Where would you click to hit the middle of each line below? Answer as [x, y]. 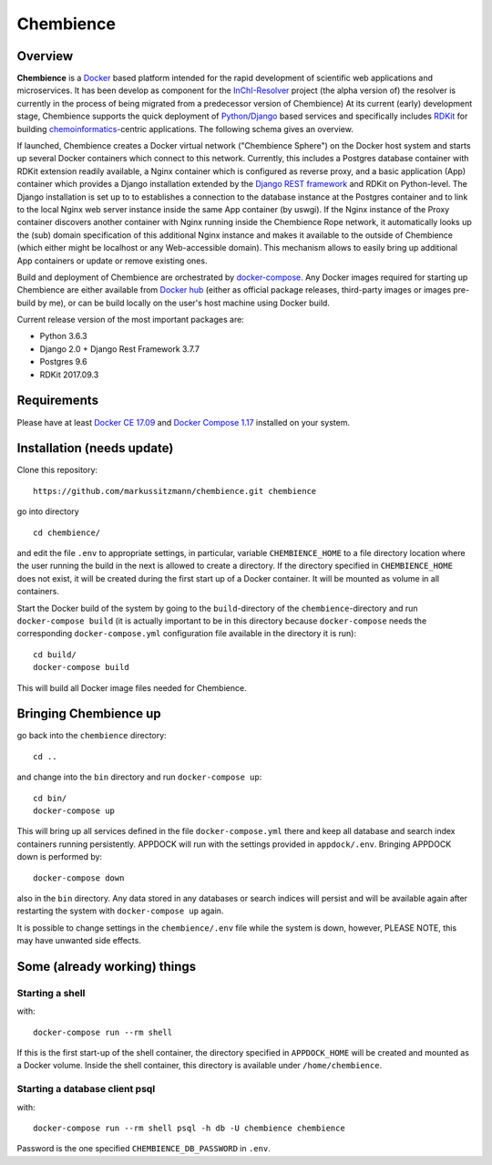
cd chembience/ [67, 532]
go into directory [48, 511]
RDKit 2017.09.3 [69, 375]
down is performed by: [60, 857]
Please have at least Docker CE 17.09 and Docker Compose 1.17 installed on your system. [184, 422]
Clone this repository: [57, 470]
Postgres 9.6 [63, 362]
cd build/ [55, 655]
